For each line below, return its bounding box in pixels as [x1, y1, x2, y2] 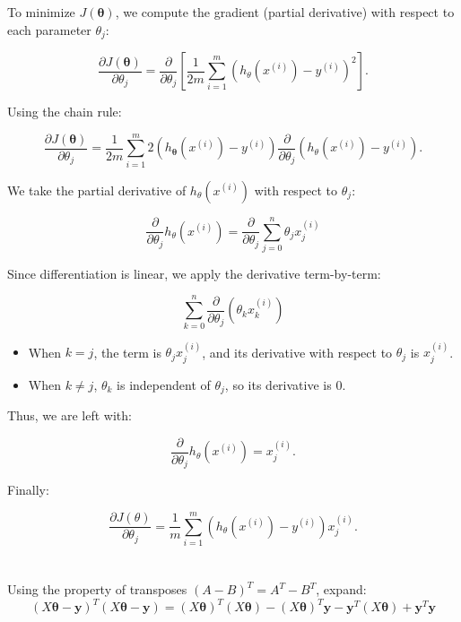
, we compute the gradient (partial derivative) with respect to [115, 3, 455, 21]
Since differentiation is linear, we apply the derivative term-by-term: [7, 263, 381, 282]
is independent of [117, 375, 211, 393]
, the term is [93, 342, 161, 361]
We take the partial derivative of [7, 180, 187, 199]
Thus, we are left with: [7, 406, 132, 425]
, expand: [316, 580, 367, 599]
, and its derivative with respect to [202, 342, 393, 361]
